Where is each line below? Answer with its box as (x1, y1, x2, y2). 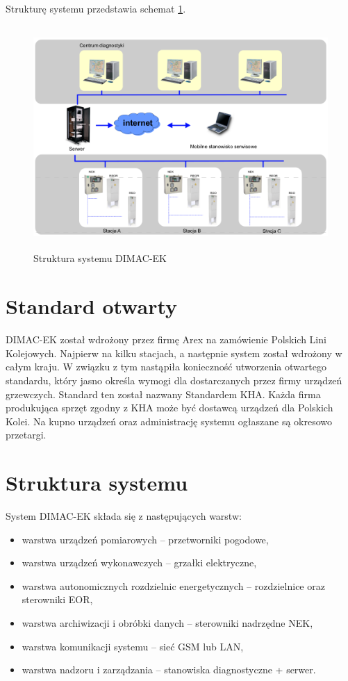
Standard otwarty (6, 292, 178, 320)
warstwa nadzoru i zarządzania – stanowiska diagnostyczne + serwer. (22, 662, 316, 677)
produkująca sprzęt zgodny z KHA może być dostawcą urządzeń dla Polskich (6, 400, 333, 415)
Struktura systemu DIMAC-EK (33, 251, 167, 265)
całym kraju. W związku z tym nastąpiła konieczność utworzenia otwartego (6, 359, 326, 374)
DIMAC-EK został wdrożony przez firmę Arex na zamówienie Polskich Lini (6, 332, 326, 347)
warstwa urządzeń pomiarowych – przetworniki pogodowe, (22, 532, 269, 546)
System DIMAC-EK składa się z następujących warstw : (6, 509, 242, 523)
